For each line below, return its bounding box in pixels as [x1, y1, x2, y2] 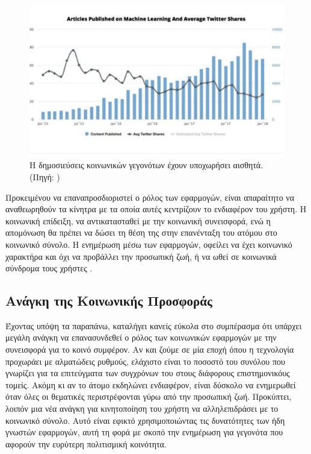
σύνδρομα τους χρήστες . [5, 262, 93, 274]
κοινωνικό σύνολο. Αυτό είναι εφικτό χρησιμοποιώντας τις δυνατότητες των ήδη [5, 414, 285, 426]
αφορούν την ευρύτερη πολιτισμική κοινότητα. [5, 437, 167, 450]
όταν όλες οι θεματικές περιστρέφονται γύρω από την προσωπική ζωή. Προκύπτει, [5, 390, 292, 403]
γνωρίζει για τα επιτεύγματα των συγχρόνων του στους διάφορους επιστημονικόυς [5, 367, 290, 379]
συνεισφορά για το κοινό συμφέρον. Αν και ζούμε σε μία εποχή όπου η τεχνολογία [5, 343, 294, 356]
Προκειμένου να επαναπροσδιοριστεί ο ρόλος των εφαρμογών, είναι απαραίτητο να [5, 191, 294, 203]
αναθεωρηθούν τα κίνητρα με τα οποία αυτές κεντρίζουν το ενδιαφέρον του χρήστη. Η [5, 203, 307, 215]
